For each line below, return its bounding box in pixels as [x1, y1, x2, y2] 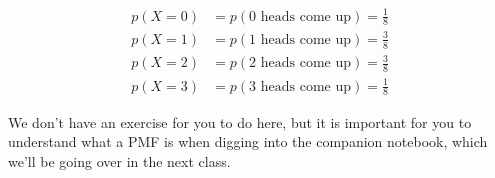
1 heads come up [249, 32, 351, 47]
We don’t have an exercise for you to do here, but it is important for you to [8, 111, 472, 132]
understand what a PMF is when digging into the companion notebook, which [8, 131, 488, 152]
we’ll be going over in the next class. [8, 150, 231, 171]
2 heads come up [249, 56, 351, 71]
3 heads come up [249, 79, 351, 94]
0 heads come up [249, 9, 351, 24]
